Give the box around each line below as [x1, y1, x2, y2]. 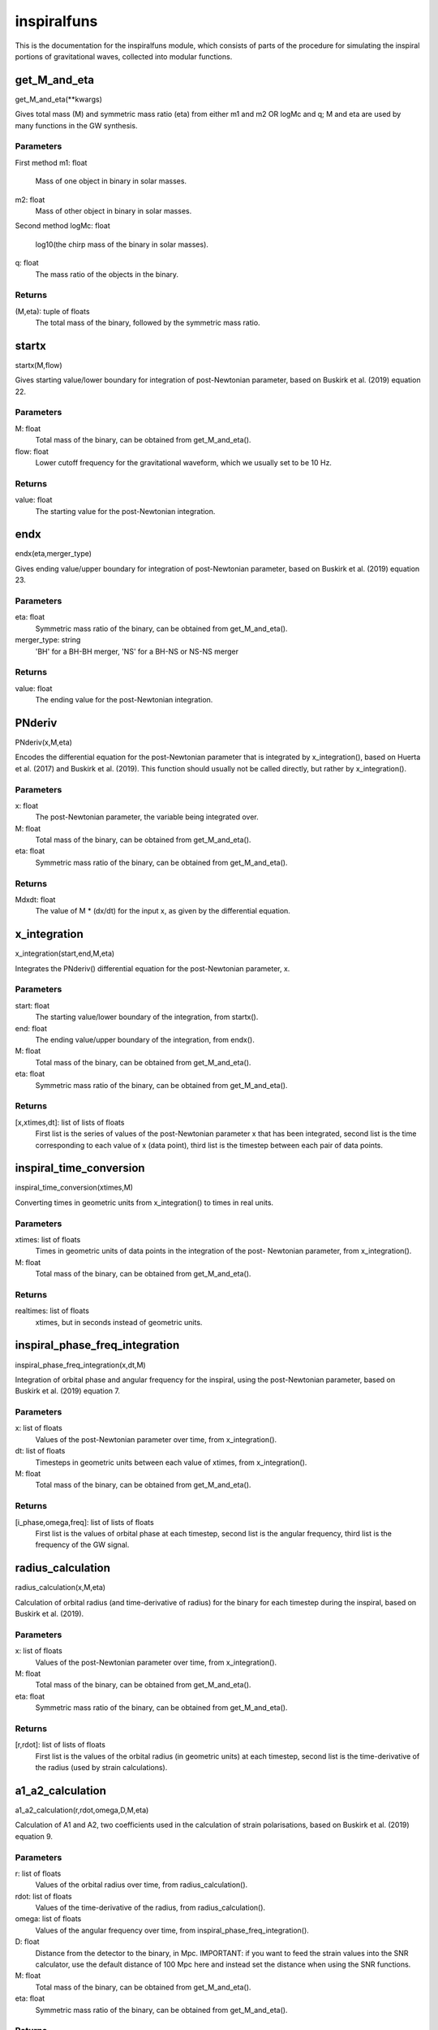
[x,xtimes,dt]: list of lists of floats [15, 1117, 125, 1127]
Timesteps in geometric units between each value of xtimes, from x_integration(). [35, 1458, 307, 1467]
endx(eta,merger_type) [15, 549, 92, 559]
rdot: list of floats [15, 1891, 72, 1901]
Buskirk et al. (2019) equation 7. [15, 1386, 121, 1396]
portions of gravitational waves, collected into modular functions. [15, 51, 233, 61]
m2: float [15, 195, 45, 205]
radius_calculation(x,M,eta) [15, 1583, 105, 1592]
